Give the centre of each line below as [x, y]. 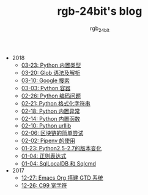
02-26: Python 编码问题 [51, 96]
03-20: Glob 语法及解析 [51, 72]
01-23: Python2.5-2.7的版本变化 [61, 148]
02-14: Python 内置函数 [51, 118]
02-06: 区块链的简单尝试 [52, 132]
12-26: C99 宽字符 [44, 185]
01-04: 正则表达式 [44, 156]
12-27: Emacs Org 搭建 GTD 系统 [62, 178]
